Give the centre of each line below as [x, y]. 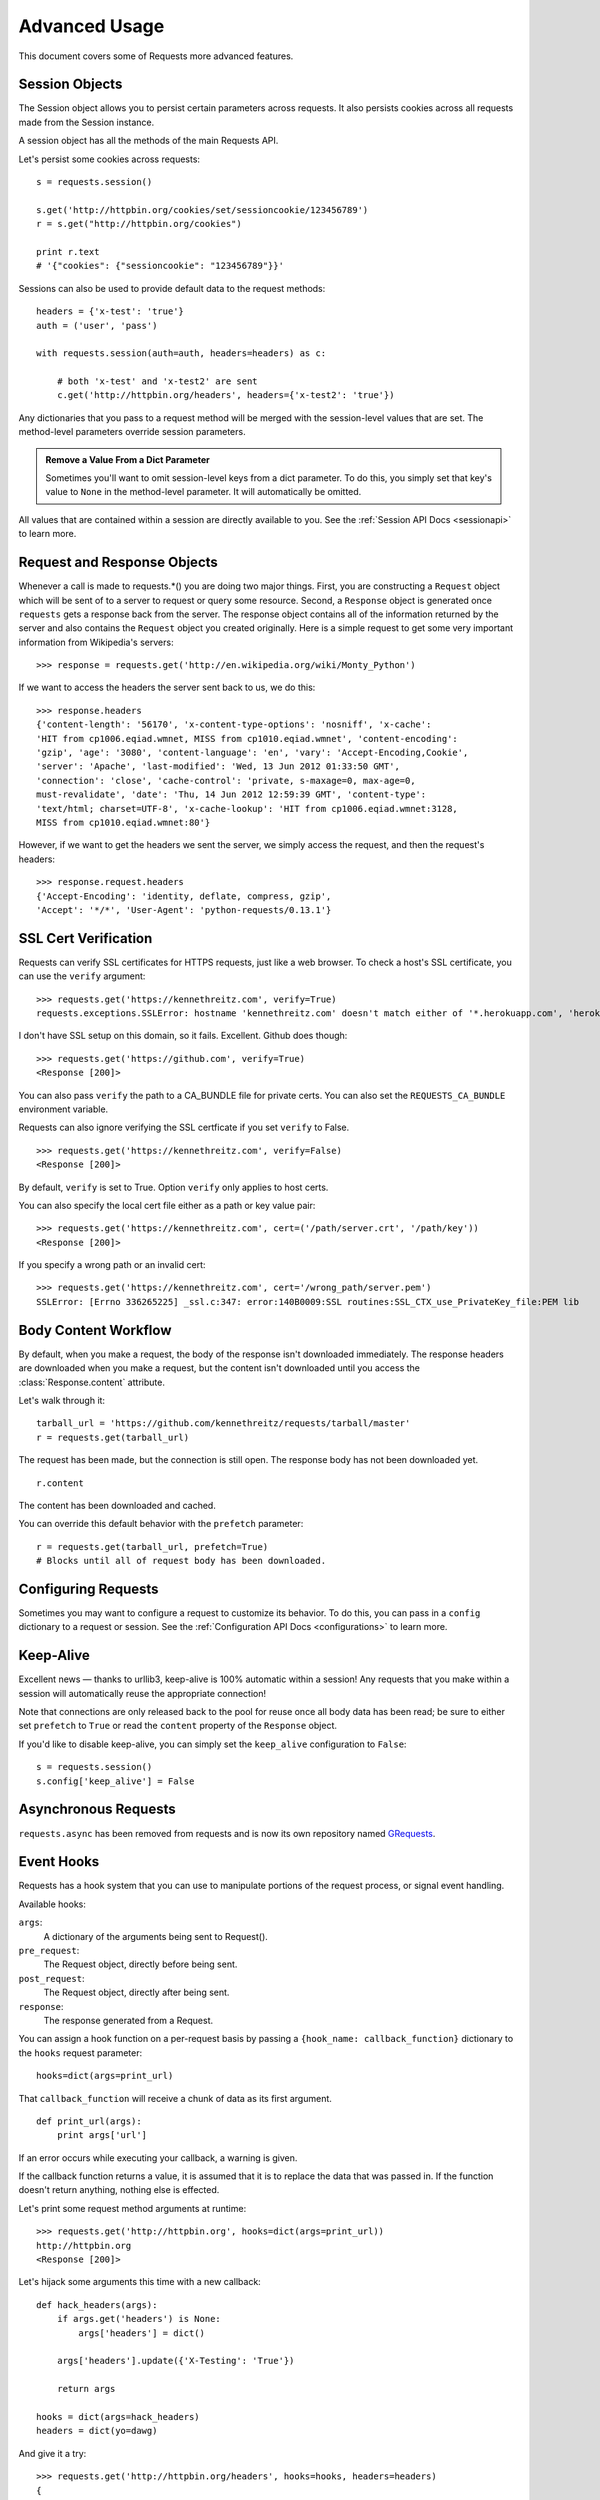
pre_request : [49, 1950]
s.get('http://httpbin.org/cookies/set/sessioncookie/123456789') [202, 209]
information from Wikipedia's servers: [96, 642]
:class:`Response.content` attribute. [91, 1382]
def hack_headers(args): [97, 2304]
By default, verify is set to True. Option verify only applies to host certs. [173, 1187]
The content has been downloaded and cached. [117, 1505]
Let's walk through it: [61, 1400]
